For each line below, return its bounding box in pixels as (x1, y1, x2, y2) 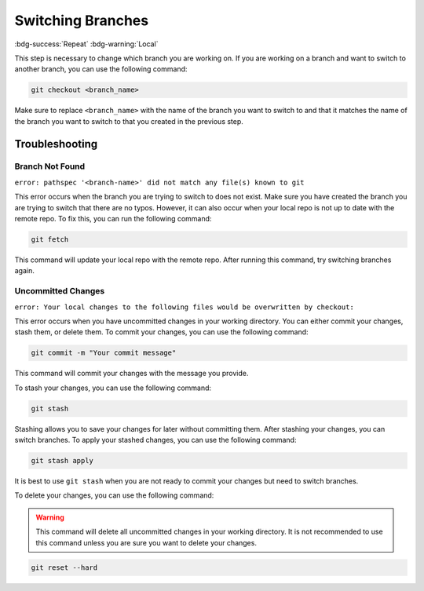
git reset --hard (31, 563, 98, 572)
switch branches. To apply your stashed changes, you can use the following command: (14, 436, 297, 445)
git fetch (31, 235, 69, 243)
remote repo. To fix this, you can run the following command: (14, 214, 212, 224)
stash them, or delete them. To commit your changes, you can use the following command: (14, 327, 309, 337)
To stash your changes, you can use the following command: (14, 383, 212, 392)
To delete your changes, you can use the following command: (14, 491, 214, 500)
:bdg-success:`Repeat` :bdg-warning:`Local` (14, 39, 159, 49)
